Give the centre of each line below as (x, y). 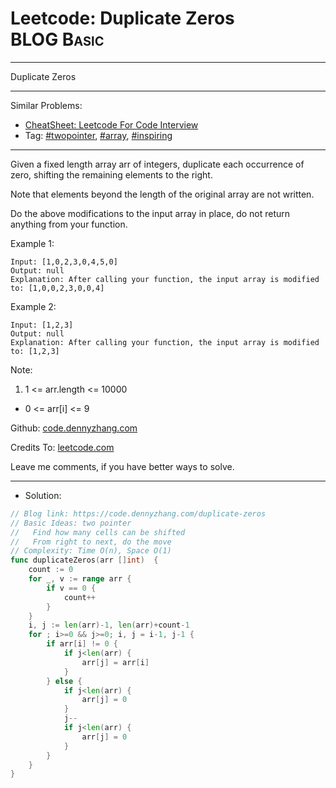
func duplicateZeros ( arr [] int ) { (84, 560)
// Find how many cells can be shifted (98, 532)
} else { (64, 681)
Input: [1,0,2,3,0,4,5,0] (64, 262)
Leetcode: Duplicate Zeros (122, 18)
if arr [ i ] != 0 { (82, 644)
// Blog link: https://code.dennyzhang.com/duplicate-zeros (138, 513)
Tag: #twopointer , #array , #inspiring (98, 135)
